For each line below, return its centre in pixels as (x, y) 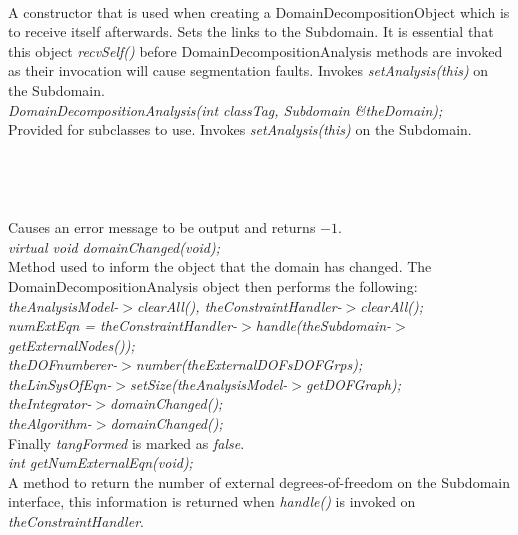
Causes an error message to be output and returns (162, 227)
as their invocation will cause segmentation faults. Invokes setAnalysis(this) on (248, 70)
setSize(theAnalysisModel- (209, 383)
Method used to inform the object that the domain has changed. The (220, 266)
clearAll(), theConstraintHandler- (239, 305)
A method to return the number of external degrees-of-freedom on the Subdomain (259, 481)
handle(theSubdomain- (323, 325)
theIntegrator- (50, 403)
